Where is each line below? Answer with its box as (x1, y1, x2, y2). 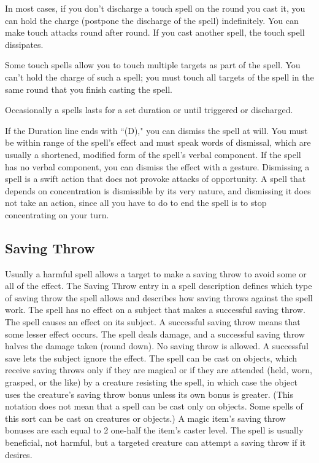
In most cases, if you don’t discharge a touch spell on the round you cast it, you (5, 2, 306, 14)
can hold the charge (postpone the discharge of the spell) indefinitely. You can (5, 14, 299, 26)
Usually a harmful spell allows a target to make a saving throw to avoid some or (5, 267, 307, 280)
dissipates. (5, 38, 44, 50)
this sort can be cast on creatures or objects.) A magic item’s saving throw (5, 411, 286, 424)
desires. (5, 448, 33, 461)
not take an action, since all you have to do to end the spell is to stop (5, 196, 267, 209)
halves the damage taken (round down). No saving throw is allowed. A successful (5, 339, 309, 352)
